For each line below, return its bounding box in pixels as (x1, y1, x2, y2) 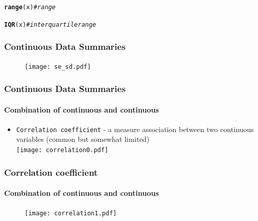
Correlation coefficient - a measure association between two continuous (16, 123, 254, 134)
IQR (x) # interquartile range (4, 21, 97, 28)
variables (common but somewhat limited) (16, 134, 150, 144)
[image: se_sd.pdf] (25, 63, 91, 70)
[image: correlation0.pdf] (16, 146, 108, 154)
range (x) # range (4, 4, 56, 11)
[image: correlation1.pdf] (25, 210, 117, 217)
